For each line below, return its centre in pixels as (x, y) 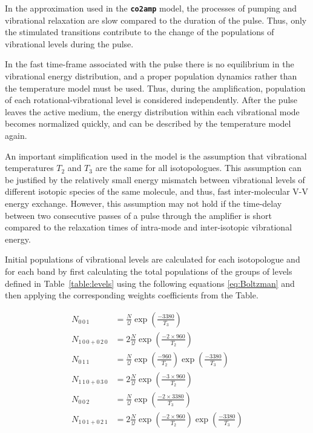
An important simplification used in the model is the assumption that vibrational (156, 156)
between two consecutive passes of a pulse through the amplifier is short (138, 215)
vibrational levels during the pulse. (69, 43)
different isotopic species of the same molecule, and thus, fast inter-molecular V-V (157, 191)
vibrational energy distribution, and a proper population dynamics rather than (151, 76)
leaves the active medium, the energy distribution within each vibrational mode (152, 111)
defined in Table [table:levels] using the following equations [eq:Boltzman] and (150, 283)
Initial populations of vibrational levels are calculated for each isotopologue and (153, 259)
